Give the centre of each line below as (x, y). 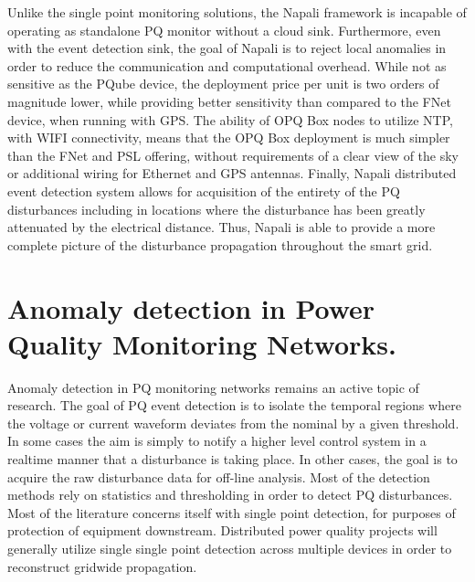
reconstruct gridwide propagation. (102, 566)
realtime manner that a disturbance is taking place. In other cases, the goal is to (232, 459)
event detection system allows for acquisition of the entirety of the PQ (204, 190)
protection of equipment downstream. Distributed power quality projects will (222, 530)
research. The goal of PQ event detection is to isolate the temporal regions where (234, 405)
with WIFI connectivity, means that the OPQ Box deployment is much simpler (229, 138)
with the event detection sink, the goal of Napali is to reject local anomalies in (227, 48)
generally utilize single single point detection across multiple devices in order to (230, 548)
